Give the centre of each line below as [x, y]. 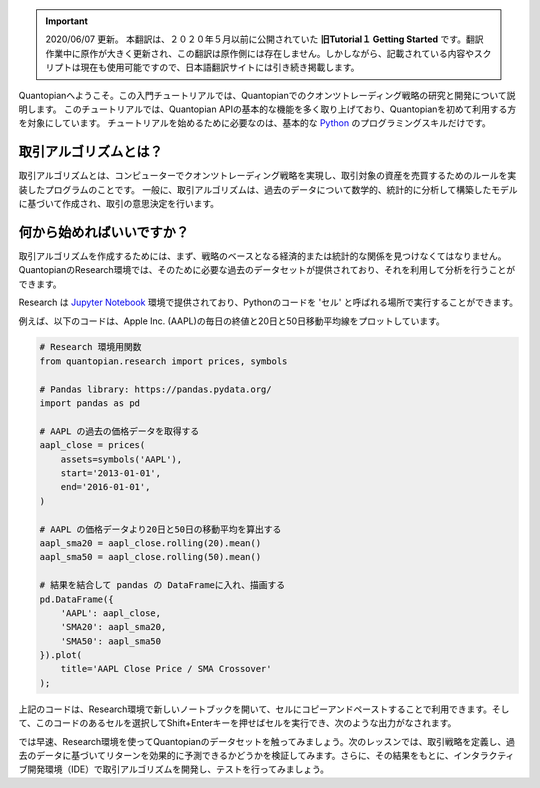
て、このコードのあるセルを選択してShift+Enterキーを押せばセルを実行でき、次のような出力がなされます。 [237, 723]
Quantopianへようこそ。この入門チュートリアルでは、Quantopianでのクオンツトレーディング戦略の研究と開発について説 [267, 95]
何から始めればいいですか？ [104, 231]
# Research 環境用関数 [90, 347]
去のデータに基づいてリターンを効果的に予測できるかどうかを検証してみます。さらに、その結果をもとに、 [236, 756]
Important [67, 21]
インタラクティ [484, 756]
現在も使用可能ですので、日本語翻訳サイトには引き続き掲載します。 [220, 67]
